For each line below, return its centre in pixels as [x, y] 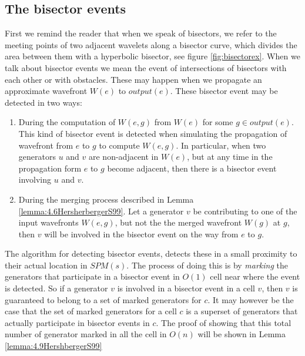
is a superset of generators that [242, 311]
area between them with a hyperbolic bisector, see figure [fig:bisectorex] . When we [152, 56]
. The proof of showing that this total [224, 322]
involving [35, 179]
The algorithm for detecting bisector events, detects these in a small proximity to [151, 253]
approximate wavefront [46, 91]
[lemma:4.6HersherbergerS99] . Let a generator [101, 211]
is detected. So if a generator [56, 288]
